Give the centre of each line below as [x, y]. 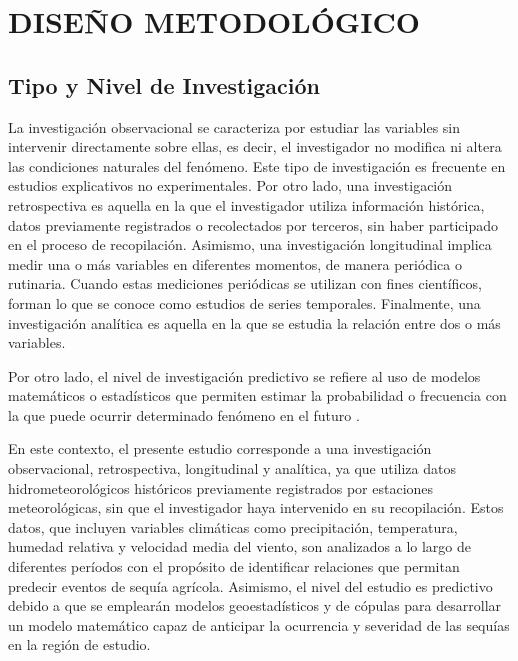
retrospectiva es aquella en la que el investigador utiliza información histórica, [246, 204]
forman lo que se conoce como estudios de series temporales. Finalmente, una [244, 302]
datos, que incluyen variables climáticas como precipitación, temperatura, [233, 526]
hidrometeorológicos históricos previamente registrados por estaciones [221, 487]
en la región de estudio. [79, 644]
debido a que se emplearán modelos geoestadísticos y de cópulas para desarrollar [255, 605]
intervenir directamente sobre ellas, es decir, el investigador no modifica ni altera [255, 146]
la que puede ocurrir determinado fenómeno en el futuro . [184, 414]
